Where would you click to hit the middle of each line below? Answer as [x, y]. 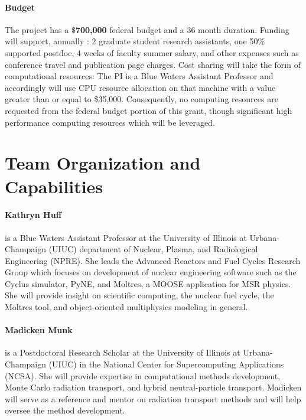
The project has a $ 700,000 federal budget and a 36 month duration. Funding [147, 29]
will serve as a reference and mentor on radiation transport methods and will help [153, 398]
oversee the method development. [65, 410]
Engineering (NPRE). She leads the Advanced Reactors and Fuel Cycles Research [153, 260]
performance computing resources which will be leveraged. [110, 122]
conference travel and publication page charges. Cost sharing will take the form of [153, 64]
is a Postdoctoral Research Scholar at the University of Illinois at [123, 352]
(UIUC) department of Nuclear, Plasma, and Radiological [153, 249]
